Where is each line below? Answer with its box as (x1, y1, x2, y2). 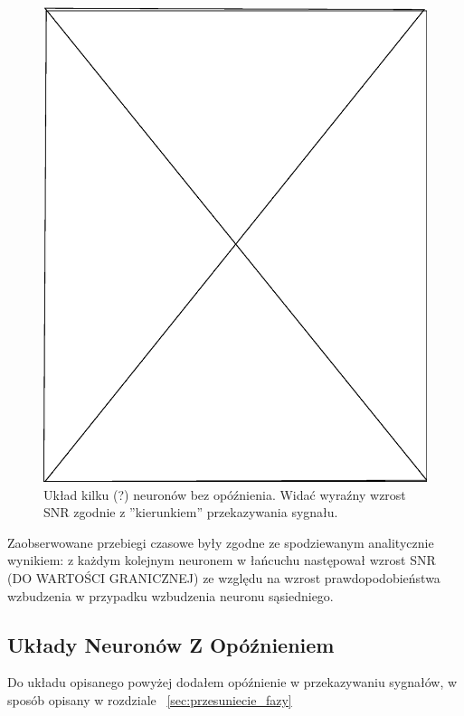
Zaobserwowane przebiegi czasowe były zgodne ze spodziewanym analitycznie (7, 532, 434, 551)
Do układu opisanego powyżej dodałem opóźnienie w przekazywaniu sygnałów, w (7, 673, 458, 692)
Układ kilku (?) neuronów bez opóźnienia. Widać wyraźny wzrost (43, 485, 406, 504)
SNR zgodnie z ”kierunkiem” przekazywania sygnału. (43, 503, 338, 522)
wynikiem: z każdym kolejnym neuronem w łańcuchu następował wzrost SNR (7, 551, 436, 570)
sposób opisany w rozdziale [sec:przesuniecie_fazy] (7, 690, 292, 709)
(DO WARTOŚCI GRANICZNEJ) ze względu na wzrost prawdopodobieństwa (7, 568, 440, 587)
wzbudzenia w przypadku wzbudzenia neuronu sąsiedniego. (7, 586, 334, 605)
